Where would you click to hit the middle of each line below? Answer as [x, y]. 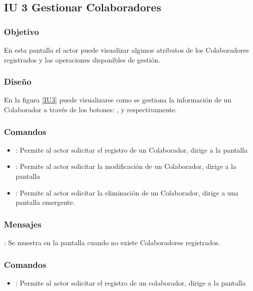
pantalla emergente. [45, 202]
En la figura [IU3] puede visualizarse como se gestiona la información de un [118, 100]
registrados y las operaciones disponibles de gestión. [82, 59]
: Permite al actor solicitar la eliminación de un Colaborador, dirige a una [127, 192]
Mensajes [23, 224]
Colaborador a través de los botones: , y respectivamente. [90, 109]
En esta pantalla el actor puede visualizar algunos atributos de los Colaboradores [126, 50]
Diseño [18, 81]
